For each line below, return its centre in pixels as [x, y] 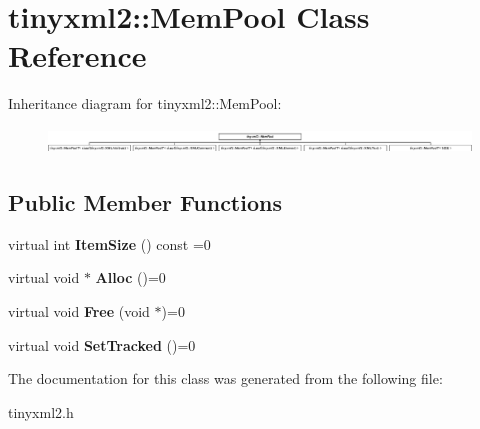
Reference [77, 55]
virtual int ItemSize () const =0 [109, 243]
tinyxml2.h [41, 411]
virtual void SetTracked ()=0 [102, 344]
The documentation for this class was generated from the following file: [225, 378]
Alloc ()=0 [130, 277]
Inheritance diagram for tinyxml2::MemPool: [145, 103]
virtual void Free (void [79, 311]
